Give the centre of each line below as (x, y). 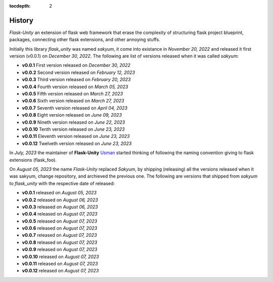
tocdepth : (20, 6)
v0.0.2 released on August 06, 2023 (60, 200)
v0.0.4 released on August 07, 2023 (60, 214)
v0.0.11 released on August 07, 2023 (60, 264)
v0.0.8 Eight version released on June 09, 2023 (72, 115)
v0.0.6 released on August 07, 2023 (60, 228)
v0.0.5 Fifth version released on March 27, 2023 (73, 94)
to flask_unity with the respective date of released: (62, 183)
